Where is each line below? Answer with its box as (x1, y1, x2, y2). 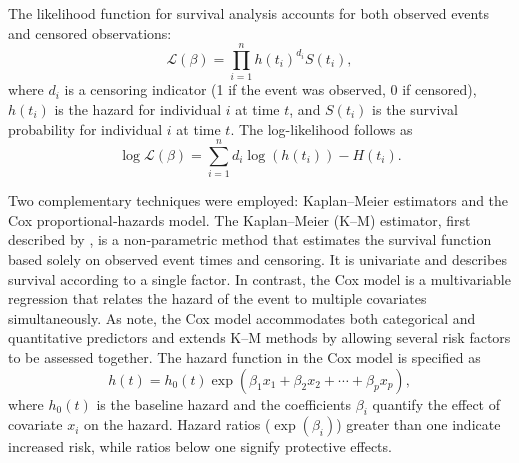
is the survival (372, 98, 458, 119)
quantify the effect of (372, 393, 501, 414)
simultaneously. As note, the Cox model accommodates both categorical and (8, 307, 476, 328)
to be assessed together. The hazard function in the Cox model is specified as (8, 346, 481, 367)
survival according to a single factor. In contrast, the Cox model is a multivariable (8, 268, 511, 289)
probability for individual (8, 118, 163, 139)
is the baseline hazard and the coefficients (96, 393, 352, 414)
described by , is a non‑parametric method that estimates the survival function (8, 229, 492, 250)
